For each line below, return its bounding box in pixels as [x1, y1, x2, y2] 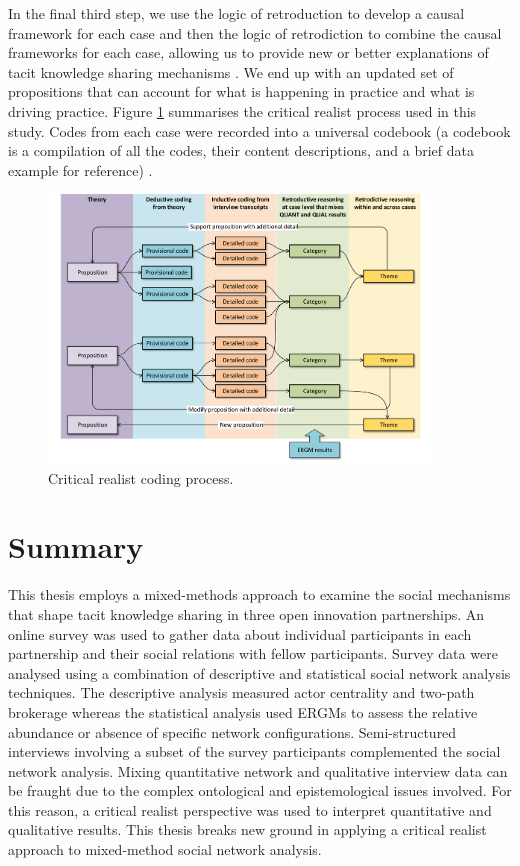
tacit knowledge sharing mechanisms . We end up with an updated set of [8, 61, 454, 82]
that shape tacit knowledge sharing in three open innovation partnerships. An [8, 603, 485, 624]
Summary [8, 526, 144, 567]
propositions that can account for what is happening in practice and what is [8, 81, 475, 102]
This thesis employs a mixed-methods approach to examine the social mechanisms [8, 584, 511, 605]
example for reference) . [8, 159, 153, 180]
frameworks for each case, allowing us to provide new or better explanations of [8, 42, 489, 63]
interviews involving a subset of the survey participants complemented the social [8, 741, 501, 762]
